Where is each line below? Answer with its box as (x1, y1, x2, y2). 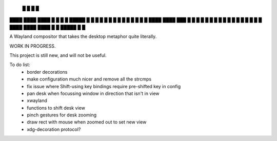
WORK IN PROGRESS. (9, 43, 56, 49)
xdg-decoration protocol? (27, 126, 81, 132)
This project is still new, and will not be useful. (9, 52, 107, 58)
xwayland (27, 97, 47, 104)
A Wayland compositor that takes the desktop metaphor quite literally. (9, 33, 157, 39)
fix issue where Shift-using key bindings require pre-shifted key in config (27, 83, 181, 89)
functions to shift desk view (27, 105, 86, 111)
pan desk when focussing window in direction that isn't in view (27, 90, 160, 96)
